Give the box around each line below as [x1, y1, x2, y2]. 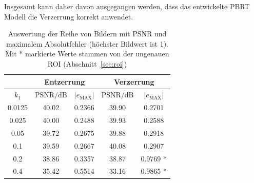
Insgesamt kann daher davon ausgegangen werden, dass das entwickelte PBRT [4, 1, 250, 11]
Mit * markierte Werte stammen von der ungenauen [5, 48, 169, 59]
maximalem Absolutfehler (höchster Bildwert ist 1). [6, 38, 168, 49]
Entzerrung [44, 76, 85, 87]
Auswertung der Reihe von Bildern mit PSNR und [8, 28, 167, 39]
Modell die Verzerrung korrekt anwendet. [4, 11, 133, 22]
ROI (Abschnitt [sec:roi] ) [47, 58, 127, 69]
